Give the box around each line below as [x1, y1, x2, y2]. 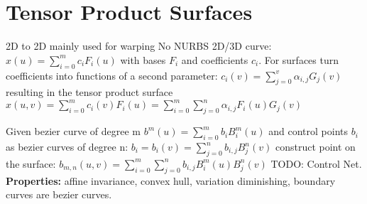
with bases [120, 52, 166, 67]
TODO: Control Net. [270, 156, 362, 171]
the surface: [6, 156, 56, 171]
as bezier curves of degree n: [6, 139, 128, 154]
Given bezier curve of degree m [6, 124, 141, 139]
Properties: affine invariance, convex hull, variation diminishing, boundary [6, 173, 336, 188]
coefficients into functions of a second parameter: [6, 68, 218, 82]
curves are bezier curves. [6, 187, 112, 202]
